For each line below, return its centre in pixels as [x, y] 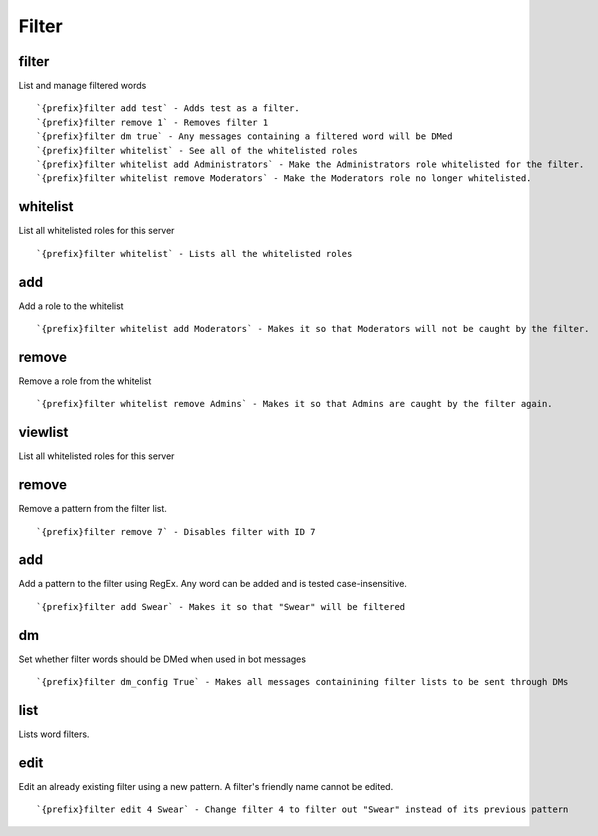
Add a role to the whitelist [71, 306]
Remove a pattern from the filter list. [92, 509]
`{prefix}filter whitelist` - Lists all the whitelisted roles [194, 253]
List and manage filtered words [82, 86]
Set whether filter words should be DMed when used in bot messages [162, 659]
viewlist [43, 432]
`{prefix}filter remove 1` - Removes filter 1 [152, 122]
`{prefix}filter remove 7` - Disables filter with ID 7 [176, 531]
